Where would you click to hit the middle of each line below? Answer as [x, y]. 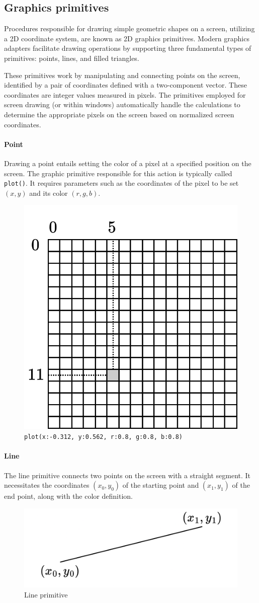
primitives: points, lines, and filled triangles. [72, 58]
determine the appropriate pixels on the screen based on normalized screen [119, 114]
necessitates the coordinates [47, 485]
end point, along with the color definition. [68, 496]
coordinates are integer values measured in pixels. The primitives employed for [125, 94]
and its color [49, 193]
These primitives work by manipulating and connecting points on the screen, [122, 75]
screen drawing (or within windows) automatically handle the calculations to [122, 104]
